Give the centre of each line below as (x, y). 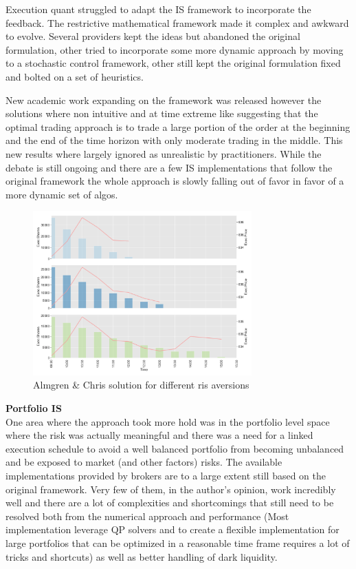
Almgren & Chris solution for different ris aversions (141, 385)
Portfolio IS (34, 408)
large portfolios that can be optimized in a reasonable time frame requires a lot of (178, 542)
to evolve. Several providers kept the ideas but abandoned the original (153, 36)
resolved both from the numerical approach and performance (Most (147, 516)
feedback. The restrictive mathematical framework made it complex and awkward (177, 22)
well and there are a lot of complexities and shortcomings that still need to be (170, 503)
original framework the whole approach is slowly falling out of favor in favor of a (175, 181)
